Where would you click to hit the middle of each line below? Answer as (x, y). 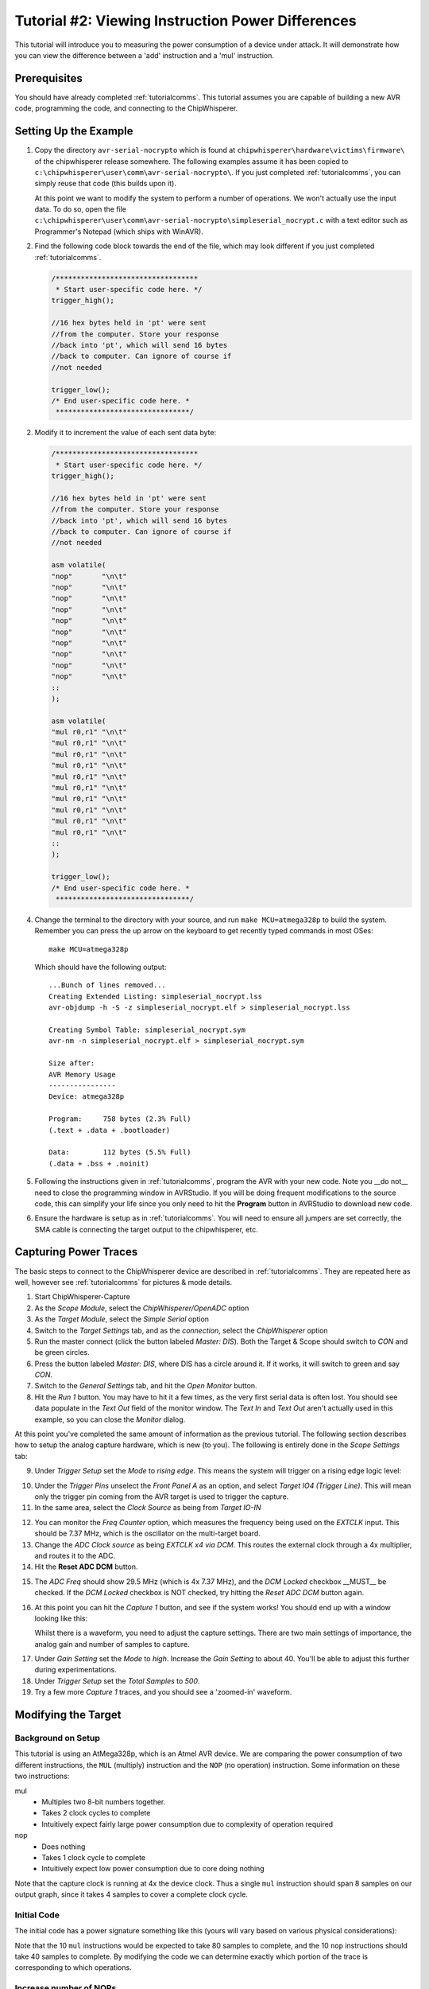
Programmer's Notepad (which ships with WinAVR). (119, 232)
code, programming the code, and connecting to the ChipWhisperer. (126, 108)
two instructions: (42, 1776)
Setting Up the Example (74, 131)
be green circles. (62, 1353)
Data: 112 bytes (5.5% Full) (120, 1152)
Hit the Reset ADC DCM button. (86, 1567)
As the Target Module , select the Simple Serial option (122, 1319)
